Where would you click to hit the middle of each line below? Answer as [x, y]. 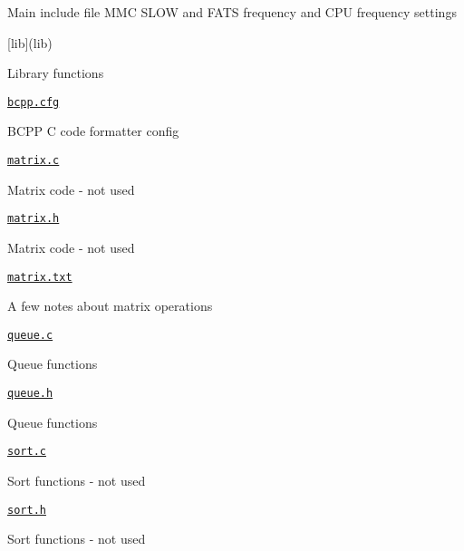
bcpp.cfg [34, 102]
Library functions [56, 73]
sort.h [27, 510]
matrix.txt [40, 277]
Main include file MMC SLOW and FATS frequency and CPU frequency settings [232, 12]
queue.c [30, 335]
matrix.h [34, 219]
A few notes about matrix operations [110, 306]
